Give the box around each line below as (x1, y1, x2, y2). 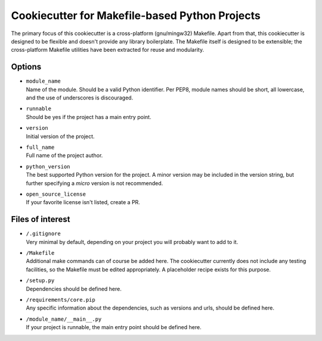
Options (11, 62, 42, 72)
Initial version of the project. (26, 133, 95, 140)
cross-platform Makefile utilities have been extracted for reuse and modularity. (11, 46, 205, 54)
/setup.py (26, 277, 55, 284)
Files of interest (11, 214, 70, 224)
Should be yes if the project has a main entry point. (26, 113, 151, 120)
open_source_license (26, 190, 86, 198)
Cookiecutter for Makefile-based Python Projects (11, 9, 261, 22)
